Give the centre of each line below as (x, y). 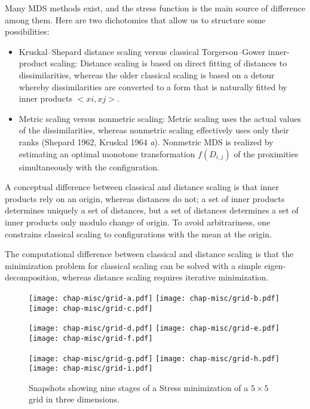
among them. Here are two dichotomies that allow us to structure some (135, 19)
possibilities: (27, 31)
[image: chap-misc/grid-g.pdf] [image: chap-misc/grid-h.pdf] (154, 358)
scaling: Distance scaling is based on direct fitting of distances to (169, 63)
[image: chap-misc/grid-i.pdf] (91, 369)
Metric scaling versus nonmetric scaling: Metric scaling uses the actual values (160, 118)
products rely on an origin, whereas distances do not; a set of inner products (145, 198)
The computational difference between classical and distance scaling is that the (149, 254)
